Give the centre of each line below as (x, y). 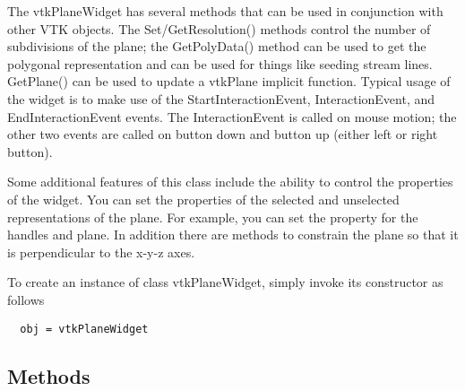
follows (26, 299)
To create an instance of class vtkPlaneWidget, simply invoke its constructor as (225, 282)
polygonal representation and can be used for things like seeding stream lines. (220, 63)
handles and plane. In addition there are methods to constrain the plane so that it (233, 235)
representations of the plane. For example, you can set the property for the (213, 217)
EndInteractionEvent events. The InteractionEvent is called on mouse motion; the (232, 116)
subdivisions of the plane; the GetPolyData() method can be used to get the (217, 46)
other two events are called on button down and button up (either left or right (223, 134)
